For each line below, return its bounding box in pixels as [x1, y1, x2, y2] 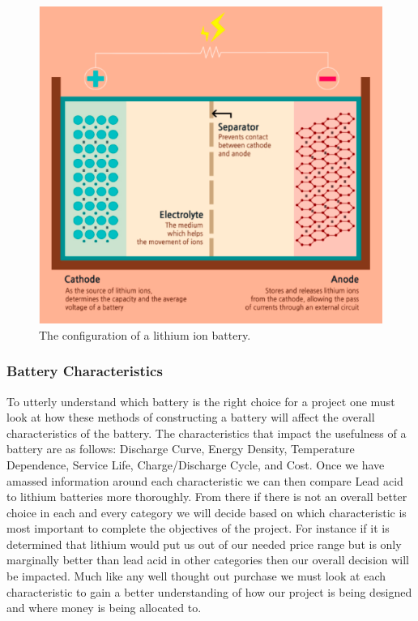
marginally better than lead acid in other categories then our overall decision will [6, 551, 410, 568]
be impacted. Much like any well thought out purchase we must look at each [6, 567, 386, 585]
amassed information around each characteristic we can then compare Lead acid [6, 472, 403, 489]
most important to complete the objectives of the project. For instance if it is [6, 520, 390, 537]
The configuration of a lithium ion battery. [39, 326, 251, 343]
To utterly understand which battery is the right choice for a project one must [6, 392, 395, 409]
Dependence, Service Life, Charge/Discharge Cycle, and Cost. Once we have [6, 456, 385, 473]
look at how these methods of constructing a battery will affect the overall [6, 409, 375, 426]
